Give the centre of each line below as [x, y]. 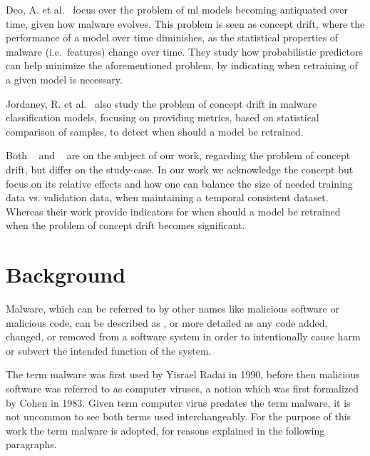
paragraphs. [31, 444]
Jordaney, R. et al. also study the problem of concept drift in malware [161, 103]
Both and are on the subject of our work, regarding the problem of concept [178, 155]
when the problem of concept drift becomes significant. [125, 225]
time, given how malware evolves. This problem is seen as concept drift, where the [185, 23]
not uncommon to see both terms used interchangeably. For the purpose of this [179, 416]
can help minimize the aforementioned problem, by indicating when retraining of [182, 65]
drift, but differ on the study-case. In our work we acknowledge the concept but [180, 169]
